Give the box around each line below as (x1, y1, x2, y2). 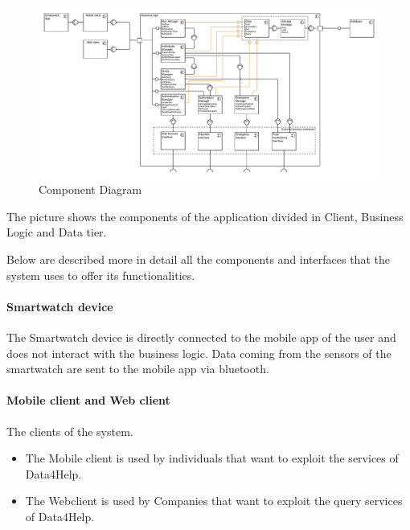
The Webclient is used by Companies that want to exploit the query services (25, 492, 403, 509)
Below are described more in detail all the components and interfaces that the (6, 251, 390, 268)
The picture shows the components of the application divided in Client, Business (6, 207, 404, 224)
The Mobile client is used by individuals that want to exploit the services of (25, 450, 399, 466)
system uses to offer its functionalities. (6, 266, 195, 283)
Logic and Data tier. (6, 224, 107, 240)
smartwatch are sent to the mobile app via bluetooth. (6, 360, 269, 377)
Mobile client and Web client (6, 392, 170, 409)
